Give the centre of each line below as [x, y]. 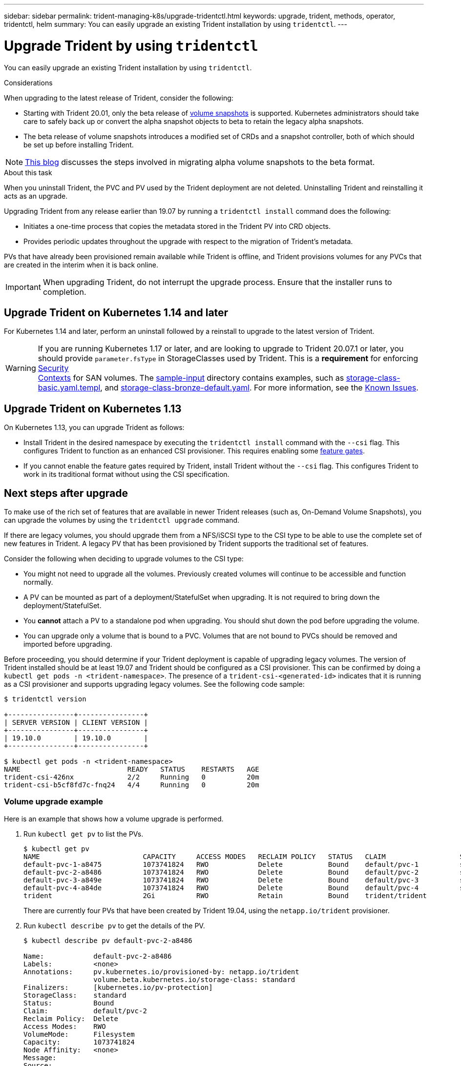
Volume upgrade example [53, 802]
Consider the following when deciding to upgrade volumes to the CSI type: [124, 559]
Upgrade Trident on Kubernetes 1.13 [93, 409]
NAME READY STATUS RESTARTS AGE [132, 769]
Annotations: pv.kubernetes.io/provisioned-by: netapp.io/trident [161, 972]
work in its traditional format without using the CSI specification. [126, 474]
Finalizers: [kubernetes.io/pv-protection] [118, 987]
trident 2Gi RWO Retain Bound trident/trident [225, 895]
